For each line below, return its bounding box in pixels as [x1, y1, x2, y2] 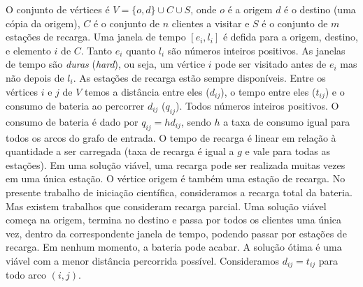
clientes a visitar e [171, 15, 250, 30]
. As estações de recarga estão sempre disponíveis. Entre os [73, 70, 326, 84]
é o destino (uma [284, 2, 356, 16]
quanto [126, 43, 156, 57]
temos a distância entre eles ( [84, 84, 210, 98]
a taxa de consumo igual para [223, 114, 350, 128]
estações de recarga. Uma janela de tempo [6, 29, 186, 44]
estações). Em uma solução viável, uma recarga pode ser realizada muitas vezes [6, 157, 346, 172]
